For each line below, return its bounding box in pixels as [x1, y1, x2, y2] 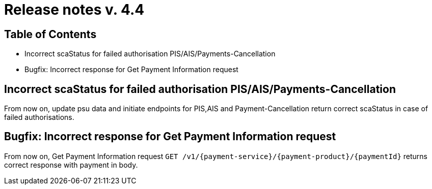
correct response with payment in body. [4, 160, 138, 169]
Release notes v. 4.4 [4, 1, 145, 18]
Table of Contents [4, 27, 97, 41]
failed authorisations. [4, 113, 74, 122]
